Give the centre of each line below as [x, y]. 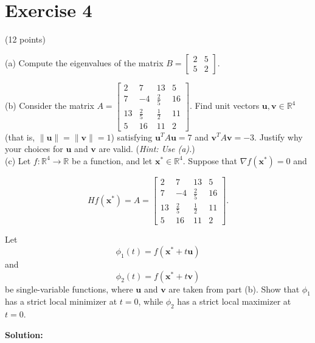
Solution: [24, 334]
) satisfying [132, 137]
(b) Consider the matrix [50, 106]
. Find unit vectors [224, 106]
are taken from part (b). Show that [234, 289]
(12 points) [25, 39]
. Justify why [279, 137]
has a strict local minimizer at [61, 301]
